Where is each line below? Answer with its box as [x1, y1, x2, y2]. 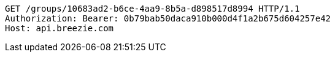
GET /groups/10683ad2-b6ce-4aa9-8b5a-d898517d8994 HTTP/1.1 [5, 4, 300, 13]
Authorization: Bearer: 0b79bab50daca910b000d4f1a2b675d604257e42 [5, 13, 331, 23]
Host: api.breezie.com [5, 23, 114, 33]
